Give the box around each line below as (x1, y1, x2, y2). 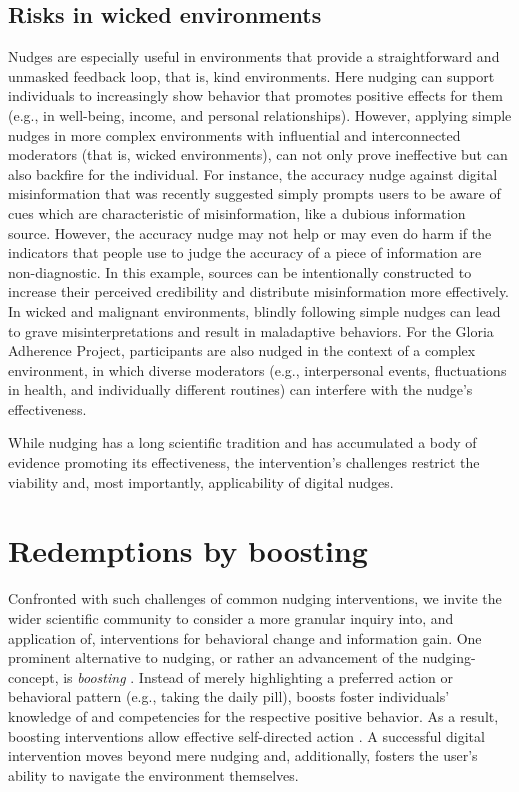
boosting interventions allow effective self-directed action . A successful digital (8, 725, 485, 746)
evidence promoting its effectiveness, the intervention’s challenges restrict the (8, 452, 480, 473)
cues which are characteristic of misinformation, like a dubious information (8, 202, 466, 223)
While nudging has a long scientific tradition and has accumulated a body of (8, 432, 477, 453)
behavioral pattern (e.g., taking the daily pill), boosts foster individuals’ (8, 686, 450, 707)
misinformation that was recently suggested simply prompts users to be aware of (8, 183, 501, 204)
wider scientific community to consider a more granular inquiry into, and (8, 607, 454, 628)
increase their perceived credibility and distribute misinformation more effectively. (8, 281, 510, 302)
